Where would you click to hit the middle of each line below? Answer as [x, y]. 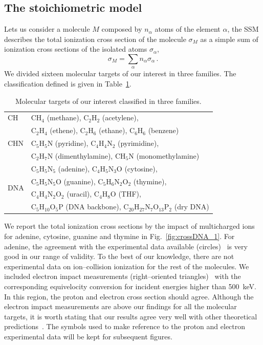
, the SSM [243, 29]
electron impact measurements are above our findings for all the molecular [120, 306]
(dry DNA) [192, 207]
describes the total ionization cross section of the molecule [95, 39]
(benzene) [163, 130]
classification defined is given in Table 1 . [68, 83]
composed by [122, 29]
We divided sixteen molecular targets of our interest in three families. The [120, 73]
